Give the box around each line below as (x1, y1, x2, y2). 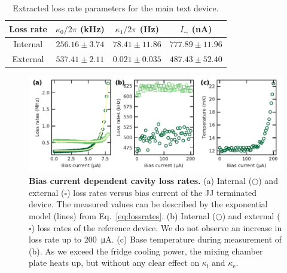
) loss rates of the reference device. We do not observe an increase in (31, 221, 282, 234)
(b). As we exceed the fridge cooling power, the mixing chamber (29, 244, 263, 257)
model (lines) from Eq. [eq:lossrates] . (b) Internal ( (29, 209, 216, 222)
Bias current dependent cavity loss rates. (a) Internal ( (29, 174, 252, 187)
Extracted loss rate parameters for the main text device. (13, 2, 219, 14)
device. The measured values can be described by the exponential (29, 198, 268, 210)
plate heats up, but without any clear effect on (29, 256, 200, 269)
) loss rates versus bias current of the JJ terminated (67, 186, 257, 198)
